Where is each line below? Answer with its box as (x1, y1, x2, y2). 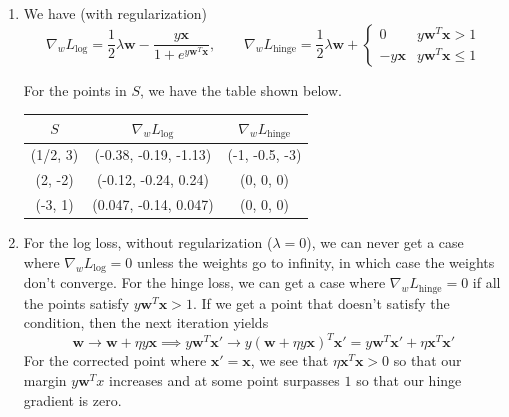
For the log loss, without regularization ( (23, 232, 273, 253)
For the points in (23, 79, 127, 100)
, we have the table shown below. (140, 79, 342, 100)
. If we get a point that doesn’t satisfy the (192, 292, 450, 313)
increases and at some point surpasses (109, 369, 340, 390)
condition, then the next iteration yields (23, 312, 269, 333)
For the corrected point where (23, 350, 207, 371)
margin (23, 369, 67, 390)
